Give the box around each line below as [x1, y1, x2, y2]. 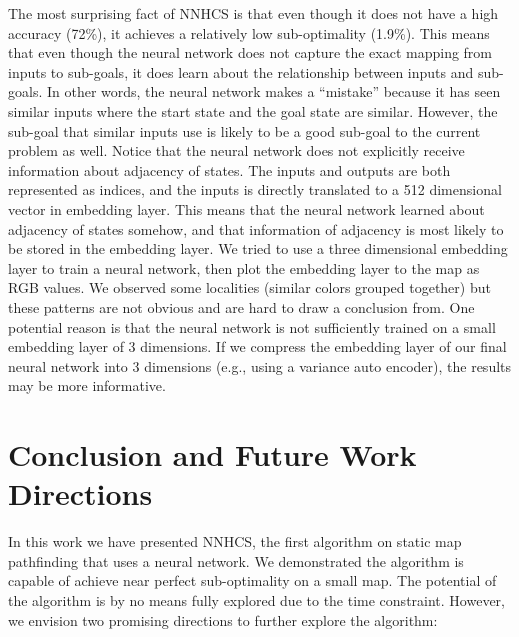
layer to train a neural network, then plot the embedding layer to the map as [8, 257, 480, 278]
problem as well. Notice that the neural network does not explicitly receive [8, 140, 465, 161]
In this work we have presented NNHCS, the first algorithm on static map [8, 531, 462, 552]
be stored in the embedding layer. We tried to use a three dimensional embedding [8, 238, 508, 259]
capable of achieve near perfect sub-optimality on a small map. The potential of [8, 570, 497, 591]
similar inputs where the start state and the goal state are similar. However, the [8, 100, 498, 121]
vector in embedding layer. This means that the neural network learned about [8, 198, 485, 219]
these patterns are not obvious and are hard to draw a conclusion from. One [8, 296, 475, 317]
